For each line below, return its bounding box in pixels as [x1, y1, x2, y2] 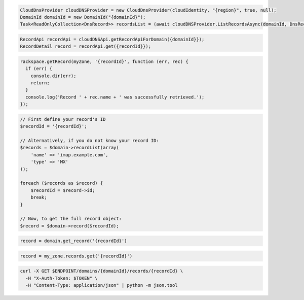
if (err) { [25, 66, 53, 72]
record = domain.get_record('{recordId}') [20, 238, 127, 244]
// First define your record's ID [20, 116, 106, 122]
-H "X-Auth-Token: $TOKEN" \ [25, 275, 98, 281]
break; [30, 194, 47, 201]
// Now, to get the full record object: [20, 216, 122, 222]
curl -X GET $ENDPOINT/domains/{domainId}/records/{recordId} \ [20, 268, 183, 274]
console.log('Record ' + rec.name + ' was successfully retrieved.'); [25, 94, 205, 100]
